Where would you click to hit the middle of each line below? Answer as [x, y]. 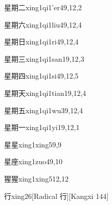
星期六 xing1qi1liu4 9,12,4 [43, 24]
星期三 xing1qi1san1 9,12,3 [44, 58]
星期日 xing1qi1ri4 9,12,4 [41, 42]
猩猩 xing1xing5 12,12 [37, 178]
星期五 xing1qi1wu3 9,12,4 [44, 110]
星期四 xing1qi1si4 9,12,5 [41, 76]
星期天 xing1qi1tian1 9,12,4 [45, 93]
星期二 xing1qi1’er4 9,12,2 [43, 7]
